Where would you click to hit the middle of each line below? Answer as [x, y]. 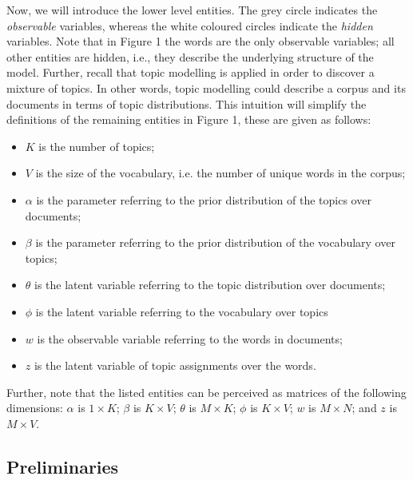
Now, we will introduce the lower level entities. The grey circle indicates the [192, 10]
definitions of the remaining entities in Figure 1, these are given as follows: [189, 119]
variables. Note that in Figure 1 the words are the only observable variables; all [201, 41]
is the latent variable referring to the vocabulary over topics [182, 311]
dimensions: [35, 408]
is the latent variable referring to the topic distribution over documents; [210, 285]
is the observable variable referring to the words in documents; [190, 338]
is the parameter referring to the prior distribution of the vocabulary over [215, 242]
